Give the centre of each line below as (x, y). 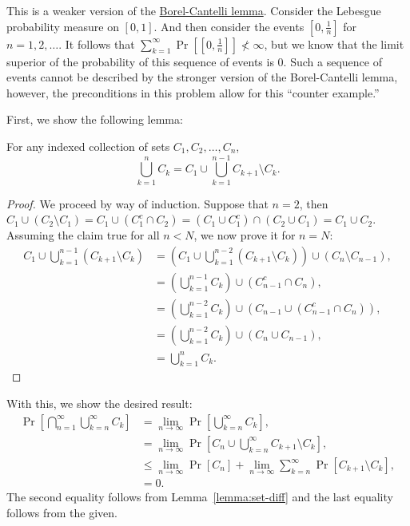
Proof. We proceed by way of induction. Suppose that (137, 203)
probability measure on (63, 26)
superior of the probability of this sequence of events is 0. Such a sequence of (194, 61)
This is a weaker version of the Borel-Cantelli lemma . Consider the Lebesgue (194, 10)
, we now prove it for (245, 235)
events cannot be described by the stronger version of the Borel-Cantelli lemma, (202, 77)
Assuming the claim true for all (83, 235)
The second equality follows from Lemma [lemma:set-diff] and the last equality (200, 497)
